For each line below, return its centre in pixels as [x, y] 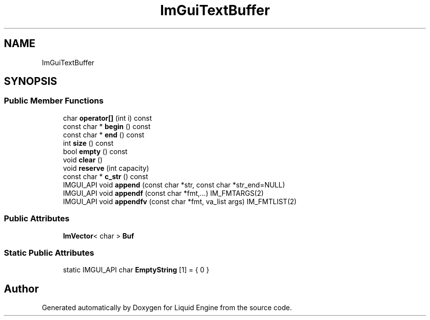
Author [21, 289]
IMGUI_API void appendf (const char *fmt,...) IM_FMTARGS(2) [163, 193]
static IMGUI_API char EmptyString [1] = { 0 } [136, 270]
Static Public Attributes [49, 253]
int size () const [88, 143]
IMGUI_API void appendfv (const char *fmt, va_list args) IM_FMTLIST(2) [180, 201]
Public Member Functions [54, 101]
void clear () [83, 160]
